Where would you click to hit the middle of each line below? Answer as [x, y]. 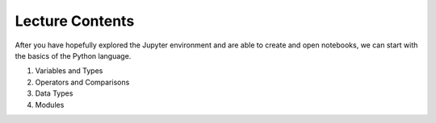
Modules [50, 105]
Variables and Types [69, 71]
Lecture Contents [75, 21]
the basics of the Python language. [73, 55]
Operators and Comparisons [82, 82]
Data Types [54, 93]
